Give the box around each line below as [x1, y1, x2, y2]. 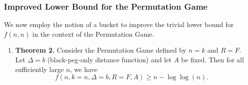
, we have [70, 64, 98, 74]
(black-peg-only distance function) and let [47, 55, 172, 64]
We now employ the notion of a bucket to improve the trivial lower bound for [4, 19, 234, 29]
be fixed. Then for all [181, 55, 244, 64]
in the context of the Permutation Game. [32, 28, 155, 39]
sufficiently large [15, 64, 64, 74]
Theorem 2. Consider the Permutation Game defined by [15, 45, 186, 55]
